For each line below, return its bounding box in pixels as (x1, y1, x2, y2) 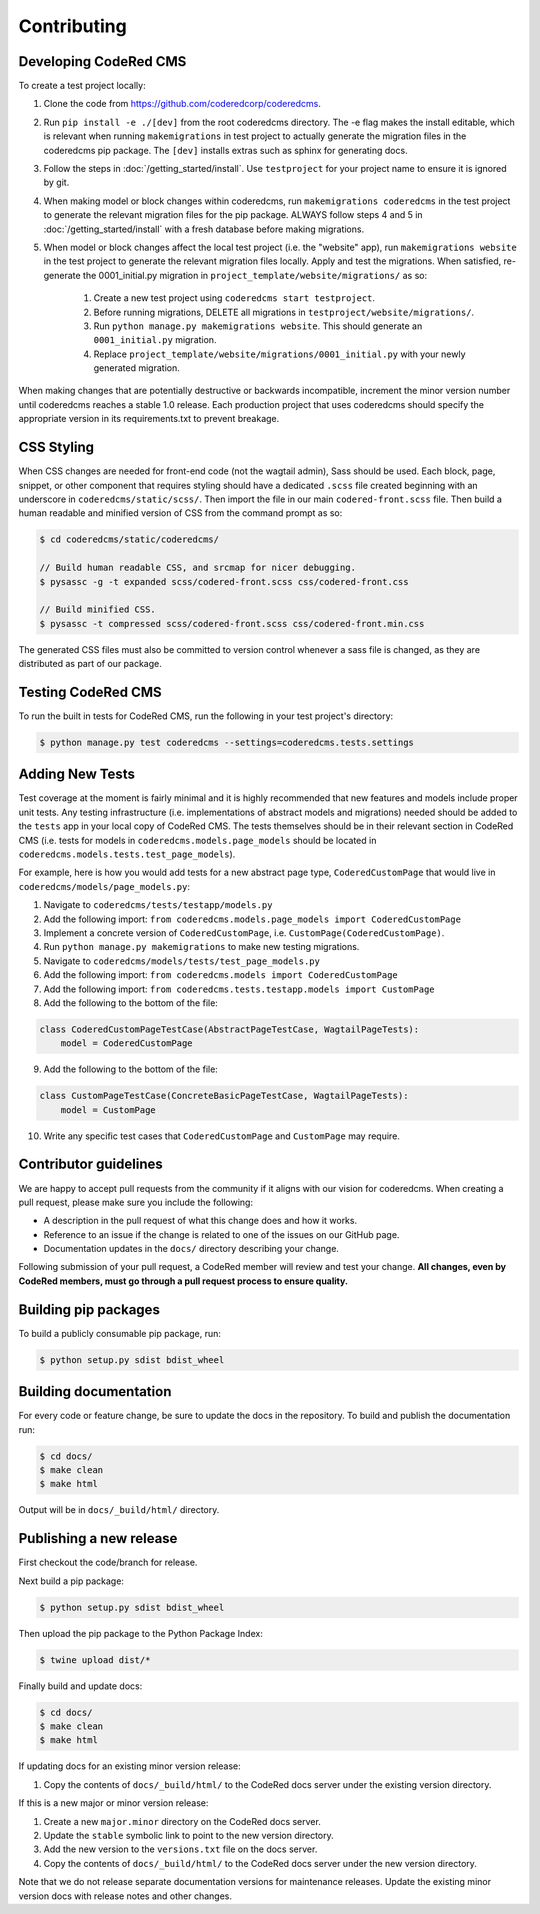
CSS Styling (18, 439, 95, 456)
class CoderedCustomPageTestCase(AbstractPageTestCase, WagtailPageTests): (39, 1023, 420, 1035)
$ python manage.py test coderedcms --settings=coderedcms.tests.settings (39, 736, 415, 748)
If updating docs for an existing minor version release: (18, 1760, 241, 1772)
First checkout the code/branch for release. (18, 1556, 198, 1569)
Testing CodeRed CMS (18, 683, 162, 700)
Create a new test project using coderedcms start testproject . (93, 292, 375, 304)
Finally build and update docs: (18, 1680, 143, 1692)
